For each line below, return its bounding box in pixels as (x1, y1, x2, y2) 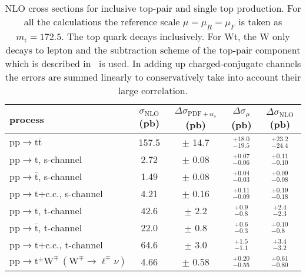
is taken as (238, 15, 282, 28)
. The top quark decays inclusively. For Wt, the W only (61, 29, 290, 44)
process (9, 112, 44, 127)
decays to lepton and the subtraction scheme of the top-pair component (5, 43, 301, 57)
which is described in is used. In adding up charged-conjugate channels (5, 56, 301, 71)
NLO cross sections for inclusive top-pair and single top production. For (5, 1, 301, 15)
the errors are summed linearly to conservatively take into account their (5, 70, 301, 84)
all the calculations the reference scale (24, 15, 180, 28)
